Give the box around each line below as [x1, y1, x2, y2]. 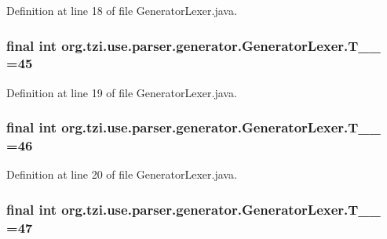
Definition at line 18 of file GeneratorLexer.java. [6, 2, 237, 18]
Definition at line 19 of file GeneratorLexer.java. [6, 84, 237, 100]
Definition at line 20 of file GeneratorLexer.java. [6, 166, 237, 183]
